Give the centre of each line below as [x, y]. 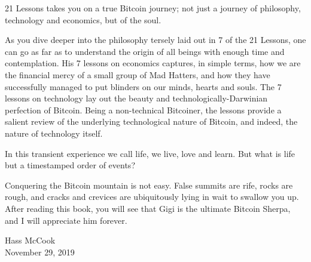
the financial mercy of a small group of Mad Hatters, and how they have [138, 74]
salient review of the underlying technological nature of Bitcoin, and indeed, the [151, 121]
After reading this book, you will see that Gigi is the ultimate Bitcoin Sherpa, [148, 208]
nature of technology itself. [54, 133]
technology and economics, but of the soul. [83, 19]
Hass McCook [30, 240]
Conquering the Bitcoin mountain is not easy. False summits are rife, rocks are [149, 185]
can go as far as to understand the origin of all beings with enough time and [145, 51]
